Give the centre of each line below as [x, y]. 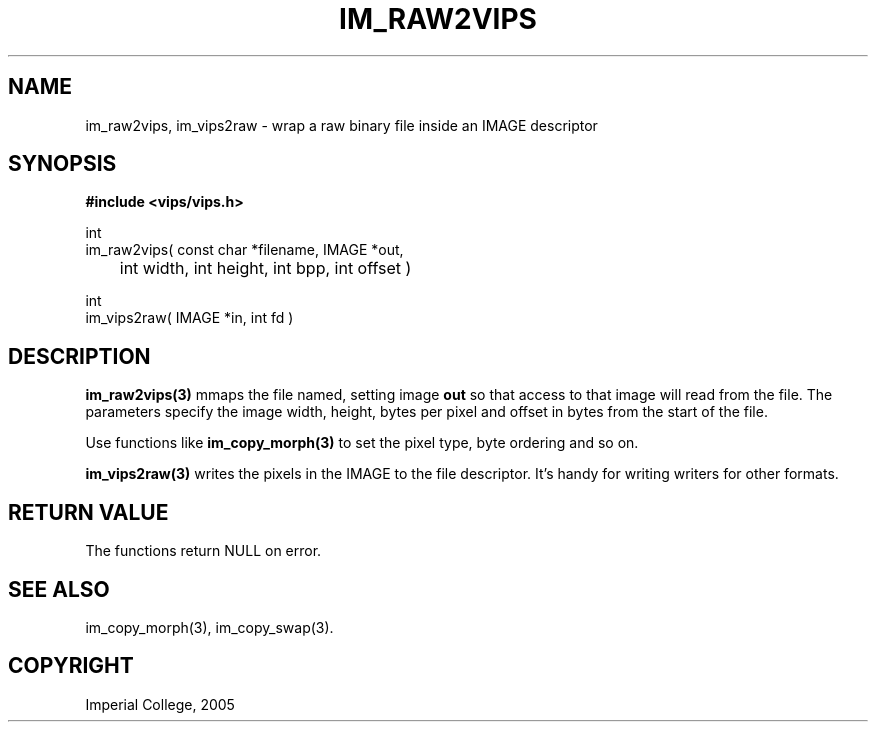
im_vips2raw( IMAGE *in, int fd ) [189, 318]
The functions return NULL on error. [203, 551]
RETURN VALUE [88, 512]
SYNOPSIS [62, 164]
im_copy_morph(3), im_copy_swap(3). [209, 627]
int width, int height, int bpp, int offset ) [265, 268]
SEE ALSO [59, 589]
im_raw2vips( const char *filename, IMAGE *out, [244, 250]
